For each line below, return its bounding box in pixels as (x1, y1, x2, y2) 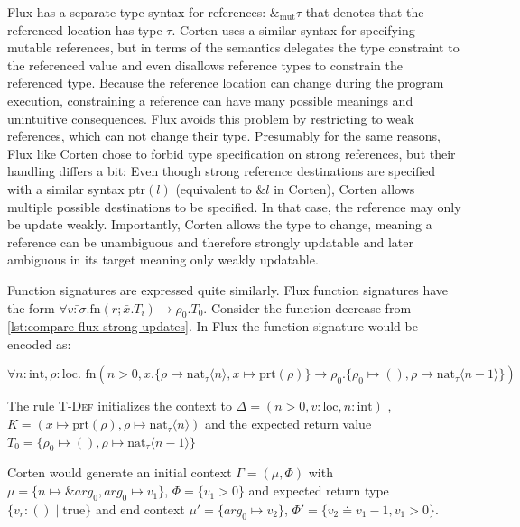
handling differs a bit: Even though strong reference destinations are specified (7, 162, 436, 180)
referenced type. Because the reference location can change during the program (7, 73, 444, 92)
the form (7, 298, 55, 317)
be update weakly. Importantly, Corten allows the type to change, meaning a (7, 215, 432, 234)
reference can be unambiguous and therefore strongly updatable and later (7, 232, 413, 251)
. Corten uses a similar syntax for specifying (172, 20, 415, 39)
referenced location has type (7, 20, 162, 39)
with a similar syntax (7, 179, 125, 198)
